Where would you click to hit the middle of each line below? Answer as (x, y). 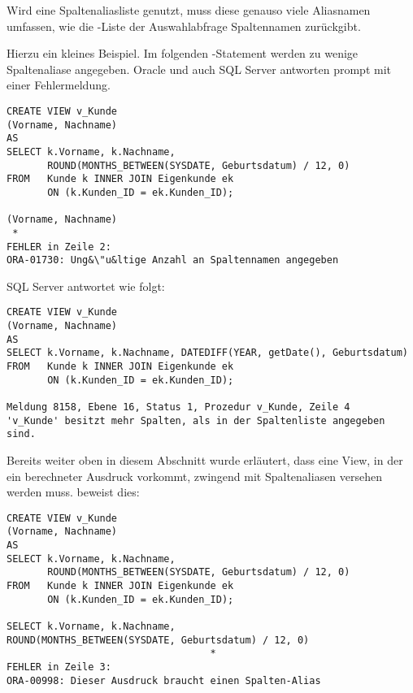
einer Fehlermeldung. (59, 85)
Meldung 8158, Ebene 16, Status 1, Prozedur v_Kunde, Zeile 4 (178, 407)
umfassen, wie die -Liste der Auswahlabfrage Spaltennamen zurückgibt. (184, 26)
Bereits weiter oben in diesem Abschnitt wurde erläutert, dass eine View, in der (205, 460)
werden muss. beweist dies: (73, 492)
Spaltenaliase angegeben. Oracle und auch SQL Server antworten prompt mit (199, 69)
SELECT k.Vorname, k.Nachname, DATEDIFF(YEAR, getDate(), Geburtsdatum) (207, 353)
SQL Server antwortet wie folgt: (86, 286)
